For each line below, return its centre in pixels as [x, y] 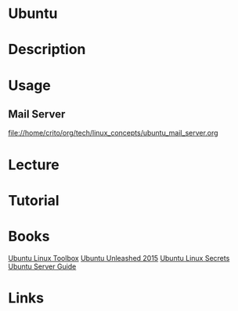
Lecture [34, 165]
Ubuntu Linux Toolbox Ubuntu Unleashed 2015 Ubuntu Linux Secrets [119, 258]
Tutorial [34, 200]
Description [47, 50]
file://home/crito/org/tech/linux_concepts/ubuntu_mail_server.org [113, 133]
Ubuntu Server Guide [42, 266]
